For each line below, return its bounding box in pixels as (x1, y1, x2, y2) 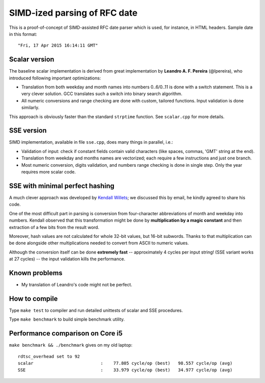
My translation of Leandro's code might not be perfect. (21, 281, 132, 287)
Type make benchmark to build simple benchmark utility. (9, 316, 125, 322)
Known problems (9, 269, 63, 277)
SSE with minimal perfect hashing (9, 181, 115, 190)
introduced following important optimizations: (9, 75, 101, 81)
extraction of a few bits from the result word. (9, 224, 100, 230)
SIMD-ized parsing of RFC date (9, 7, 137, 18)
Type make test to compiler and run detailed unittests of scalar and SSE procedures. (9, 307, 183, 313)
